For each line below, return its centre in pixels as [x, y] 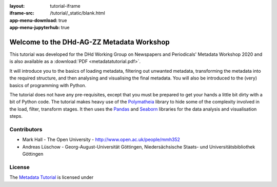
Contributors [26, 129]
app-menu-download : [33, 20]
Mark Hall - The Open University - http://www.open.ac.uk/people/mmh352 [101, 140]
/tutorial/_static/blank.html [77, 13]
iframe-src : [22, 13]
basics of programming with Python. [48, 85]
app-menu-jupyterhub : [35, 28]
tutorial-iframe [65, 6]
